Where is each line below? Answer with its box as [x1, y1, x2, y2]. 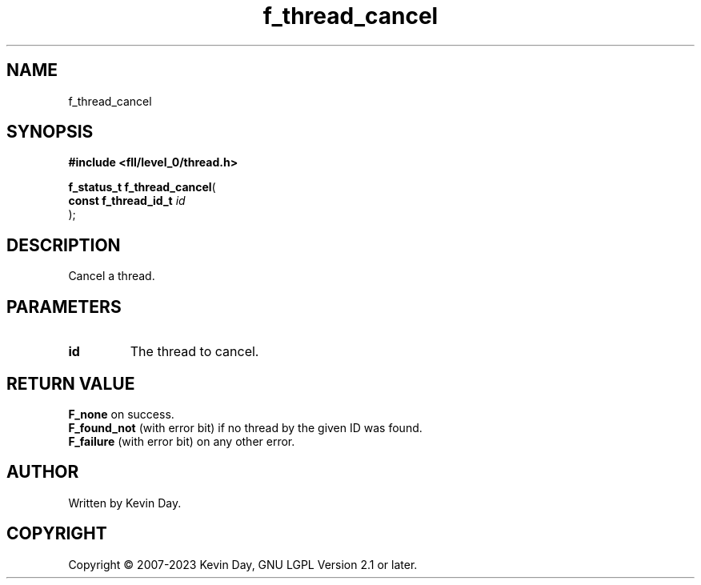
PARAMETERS [6, 296, 122, 317]
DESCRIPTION [6, 234, 121, 255]
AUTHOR [6, 462, 79, 483]
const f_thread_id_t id [68, 194, 186, 208]
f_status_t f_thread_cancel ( [68, 180, 216, 194]
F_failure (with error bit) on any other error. [68, 434, 295, 448]
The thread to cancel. [130, 343, 259, 360]
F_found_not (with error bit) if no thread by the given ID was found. [68, 420, 423, 435]
